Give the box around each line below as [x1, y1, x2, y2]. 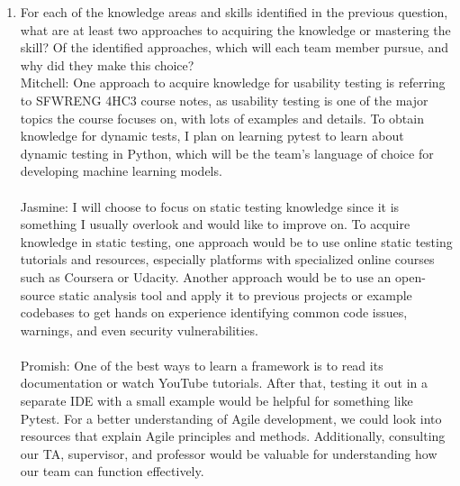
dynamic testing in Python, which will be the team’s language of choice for [20, 143, 434, 162]
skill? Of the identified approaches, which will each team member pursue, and [20, 38, 448, 57]
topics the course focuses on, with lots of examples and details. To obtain [20, 108, 424, 127]
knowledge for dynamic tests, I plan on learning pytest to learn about [20, 126, 404, 145]
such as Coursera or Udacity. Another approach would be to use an [20, 267, 392, 286]
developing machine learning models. [20, 161, 222, 180]
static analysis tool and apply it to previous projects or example [59, 285, 412, 304]
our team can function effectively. [20, 462, 204, 481]
